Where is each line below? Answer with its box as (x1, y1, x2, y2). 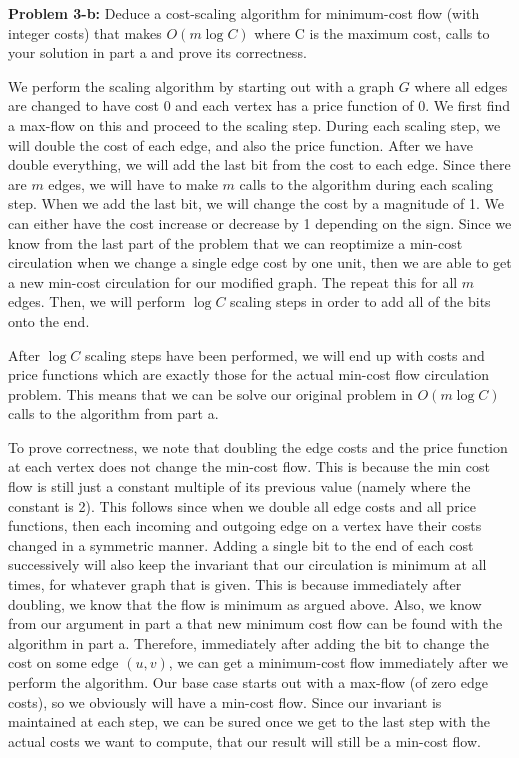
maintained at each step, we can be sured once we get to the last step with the (8, 711, 491, 732)
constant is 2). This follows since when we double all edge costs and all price (8, 495, 476, 516)
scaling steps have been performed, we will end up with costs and (84, 344, 485, 365)
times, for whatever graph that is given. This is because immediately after (8, 574, 462, 595)
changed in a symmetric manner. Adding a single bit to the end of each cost (8, 534, 474, 555)
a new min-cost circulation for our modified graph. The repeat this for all (8, 271, 458, 292)
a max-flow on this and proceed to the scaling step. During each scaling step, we (8, 114, 501, 135)
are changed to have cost (8, 95, 159, 116)
